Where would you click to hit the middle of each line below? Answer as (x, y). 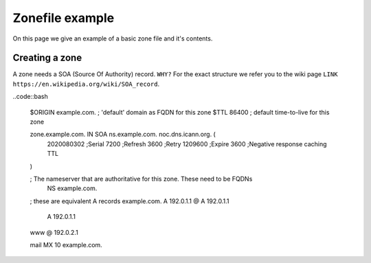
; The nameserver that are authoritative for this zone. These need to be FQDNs (141, 179)
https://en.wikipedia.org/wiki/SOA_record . (86, 84)
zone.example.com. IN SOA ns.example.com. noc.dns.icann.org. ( (123, 135)
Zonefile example (64, 18)
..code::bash (30, 97)
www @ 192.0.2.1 (54, 232)
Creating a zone (47, 58)
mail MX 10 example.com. (66, 244)
